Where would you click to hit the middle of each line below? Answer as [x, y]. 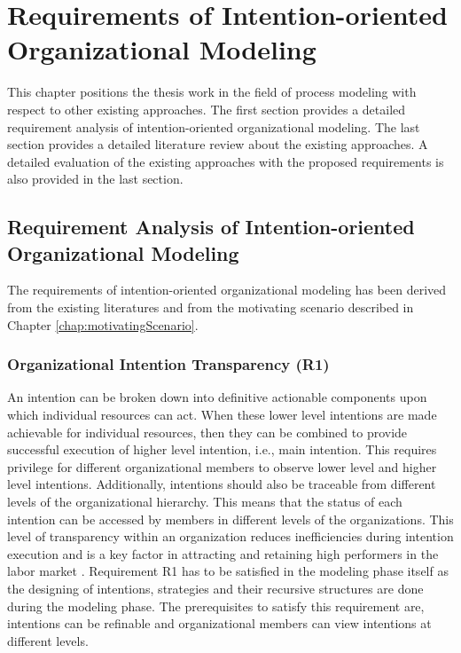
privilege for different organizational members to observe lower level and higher [222, 466]
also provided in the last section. [95, 179]
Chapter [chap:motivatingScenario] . [103, 324]
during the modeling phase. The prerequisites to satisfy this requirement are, [216, 606]
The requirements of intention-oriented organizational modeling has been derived [227, 290]
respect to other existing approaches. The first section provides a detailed [207, 109]
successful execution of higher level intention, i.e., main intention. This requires [222, 449]
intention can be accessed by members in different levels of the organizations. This [230, 519]
